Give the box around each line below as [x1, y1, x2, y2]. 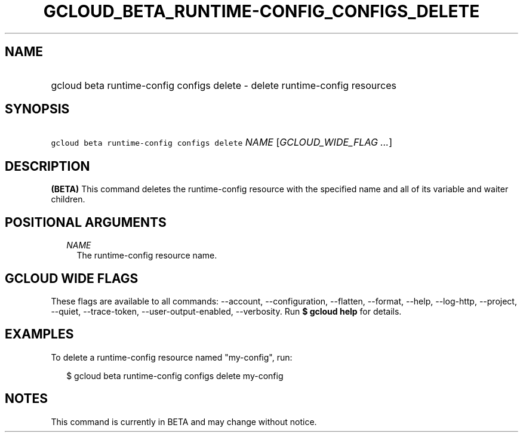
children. [51, 194, 85, 205]
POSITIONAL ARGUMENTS [5, 214, 167, 230]
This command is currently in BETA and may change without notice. [51, 416, 317, 427]
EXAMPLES [5, 327, 74, 342]
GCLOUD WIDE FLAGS [5, 270, 139, 286]
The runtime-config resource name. [76, 250, 217, 261]
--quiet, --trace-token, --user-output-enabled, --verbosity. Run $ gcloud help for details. [51, 306, 402, 316]
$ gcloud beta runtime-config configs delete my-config [66, 370, 284, 381]
